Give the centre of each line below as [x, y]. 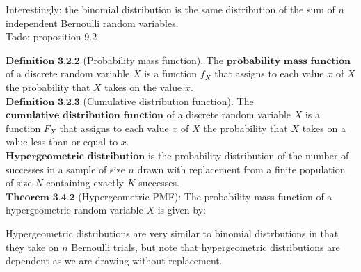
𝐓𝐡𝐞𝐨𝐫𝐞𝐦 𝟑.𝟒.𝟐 [40, 197]
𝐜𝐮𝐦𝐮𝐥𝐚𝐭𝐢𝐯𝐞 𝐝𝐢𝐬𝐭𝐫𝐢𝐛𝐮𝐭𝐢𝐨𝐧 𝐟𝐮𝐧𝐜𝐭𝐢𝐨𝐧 [85, 116]
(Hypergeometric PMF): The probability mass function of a [205, 196]
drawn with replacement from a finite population [241, 169]
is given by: [182, 210]
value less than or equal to [62, 142]
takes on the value [143, 87]
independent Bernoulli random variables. [92, 23]
